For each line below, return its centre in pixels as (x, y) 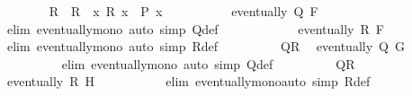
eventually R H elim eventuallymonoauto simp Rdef (188, 81)
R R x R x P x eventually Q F (184, 11)
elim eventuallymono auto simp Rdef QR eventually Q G (206, 46)
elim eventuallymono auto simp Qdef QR (208, 63)
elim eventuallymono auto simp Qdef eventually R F (195, 28)
